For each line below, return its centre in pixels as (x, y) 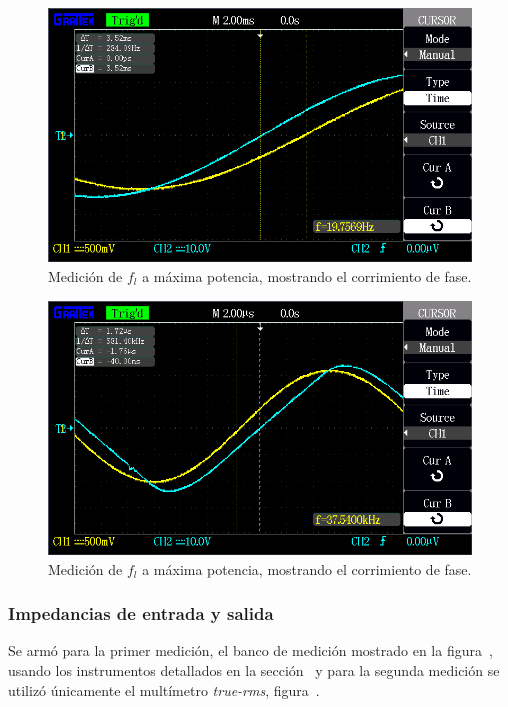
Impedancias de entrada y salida (141, 613)
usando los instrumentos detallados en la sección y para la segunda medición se (254, 669)
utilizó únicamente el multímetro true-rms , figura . (164, 689)
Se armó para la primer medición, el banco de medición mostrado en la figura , (250, 650)
